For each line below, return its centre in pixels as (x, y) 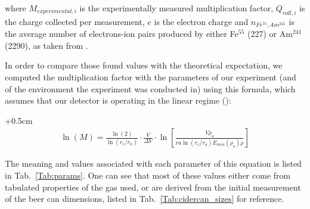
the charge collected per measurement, (75, 21)
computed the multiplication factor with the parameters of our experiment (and (151, 77)
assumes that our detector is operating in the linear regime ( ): (118, 100)
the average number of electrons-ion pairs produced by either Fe (122, 34)
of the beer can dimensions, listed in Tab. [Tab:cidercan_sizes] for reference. (145, 199)
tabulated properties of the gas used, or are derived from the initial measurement (153, 187)
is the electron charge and (201, 21)
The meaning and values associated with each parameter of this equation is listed (153, 163)
